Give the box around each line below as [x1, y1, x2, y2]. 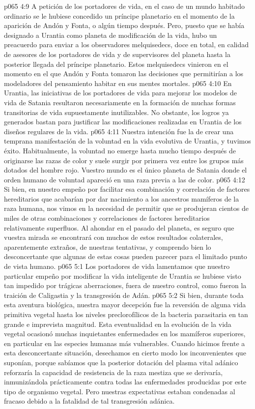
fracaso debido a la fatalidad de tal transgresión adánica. [4, 396, 175, 406]
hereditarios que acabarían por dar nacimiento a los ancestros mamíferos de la [4, 193, 239, 204]
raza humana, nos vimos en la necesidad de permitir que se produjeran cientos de [4, 203, 249, 213]
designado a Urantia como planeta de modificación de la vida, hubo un [4, 29, 217, 40]
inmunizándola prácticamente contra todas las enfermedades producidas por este [4, 377, 247, 387]
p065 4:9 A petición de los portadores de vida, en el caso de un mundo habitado [4, 1, 245, 11]
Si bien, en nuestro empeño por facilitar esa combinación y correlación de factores [4, 184, 250, 194]
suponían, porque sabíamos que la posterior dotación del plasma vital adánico [4, 357, 238, 367]
